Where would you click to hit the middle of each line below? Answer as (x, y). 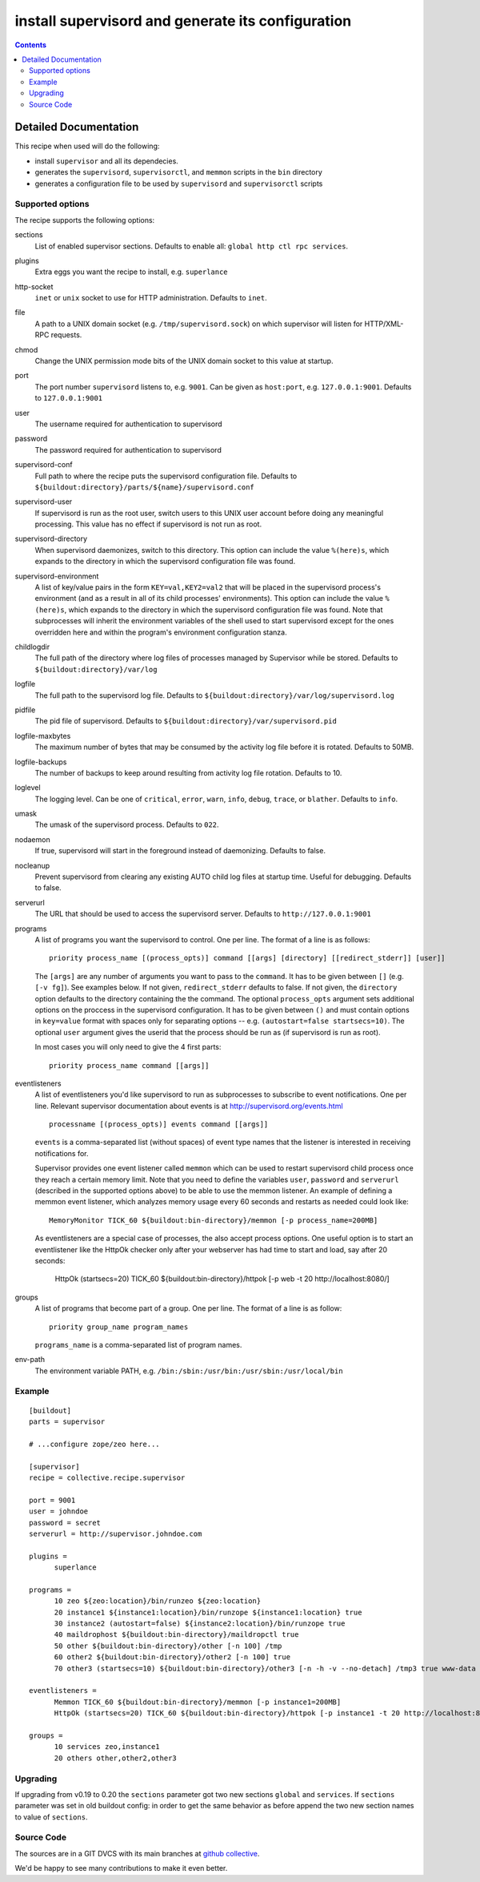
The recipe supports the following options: (85, 220)
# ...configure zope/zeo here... (94, 1444)
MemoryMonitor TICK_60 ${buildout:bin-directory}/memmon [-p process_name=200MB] (214, 1220)
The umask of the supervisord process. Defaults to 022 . (127, 824)
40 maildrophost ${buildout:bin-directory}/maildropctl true (176, 1635)
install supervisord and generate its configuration (183, 21)
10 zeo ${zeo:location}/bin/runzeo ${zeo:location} (158, 1601)
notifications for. (62, 1153)
